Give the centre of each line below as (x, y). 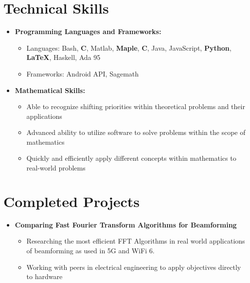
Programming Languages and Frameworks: (88, 31)
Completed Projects (72, 201)
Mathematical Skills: (50, 90)
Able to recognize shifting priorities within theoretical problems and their (136, 106)
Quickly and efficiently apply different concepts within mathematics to (131, 158)
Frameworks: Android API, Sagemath (83, 73)
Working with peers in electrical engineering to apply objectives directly (134, 267)
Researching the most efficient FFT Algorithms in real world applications (136, 241)
